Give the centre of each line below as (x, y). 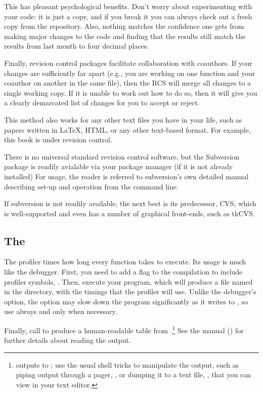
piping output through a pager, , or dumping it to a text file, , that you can (133, 375)
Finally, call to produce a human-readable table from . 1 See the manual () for (124, 329)
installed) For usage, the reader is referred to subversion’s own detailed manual (126, 176)
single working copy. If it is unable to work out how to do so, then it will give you (131, 92)
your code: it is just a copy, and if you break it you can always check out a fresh (128, 16)
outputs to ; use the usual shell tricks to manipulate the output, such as (127, 364)
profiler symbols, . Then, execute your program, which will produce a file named (128, 281)
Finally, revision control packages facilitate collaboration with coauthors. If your (128, 63)
